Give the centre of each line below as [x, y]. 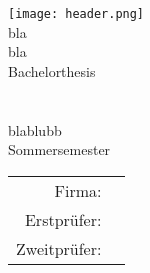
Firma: [78, 190]
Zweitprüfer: [59, 248]
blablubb [35, 129]
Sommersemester [59, 149]
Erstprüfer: [63, 219]
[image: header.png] [76, 14]
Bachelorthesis [52, 70]
